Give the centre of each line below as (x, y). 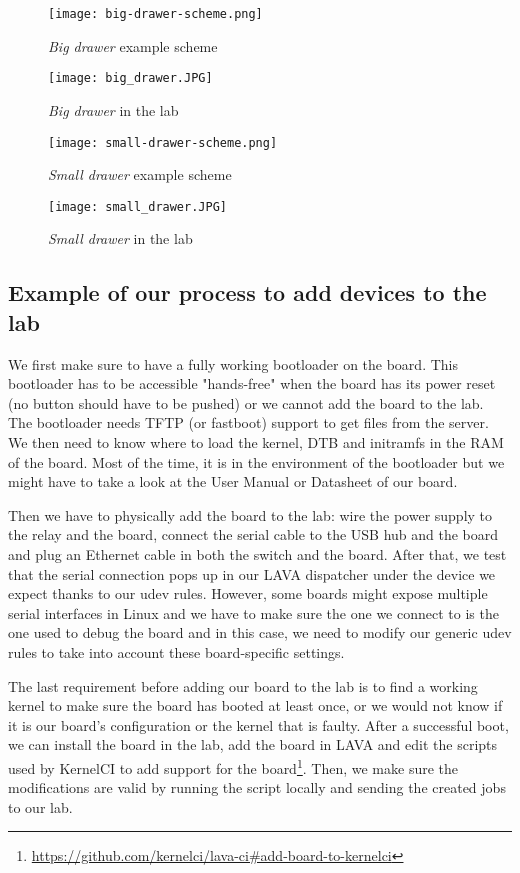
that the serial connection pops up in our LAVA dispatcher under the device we (252, 573)
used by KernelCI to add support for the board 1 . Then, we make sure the (233, 766)
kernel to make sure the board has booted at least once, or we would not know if (255, 705)
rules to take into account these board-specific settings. (176, 651)
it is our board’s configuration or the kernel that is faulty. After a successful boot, (258, 724)
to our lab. (40, 806)
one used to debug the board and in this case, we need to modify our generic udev (260, 632)
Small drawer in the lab (120, 238)
